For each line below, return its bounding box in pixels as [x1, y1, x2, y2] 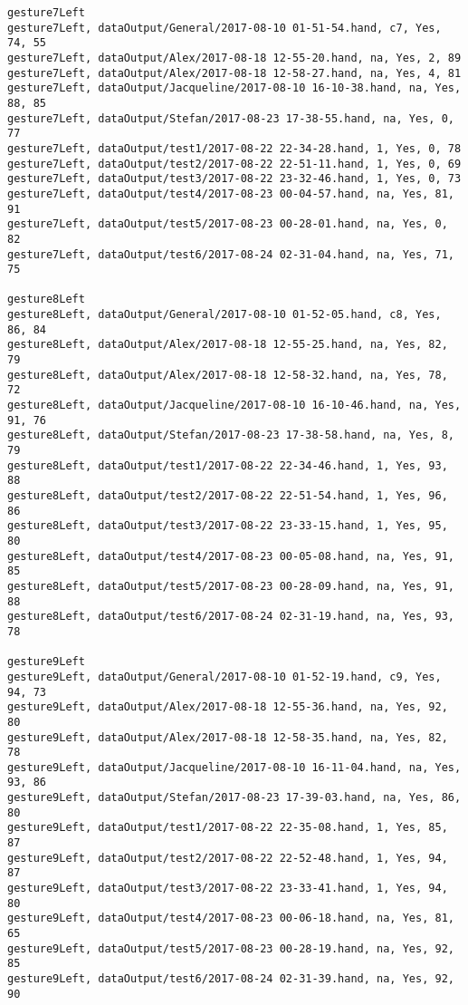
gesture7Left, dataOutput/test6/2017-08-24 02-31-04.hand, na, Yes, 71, [7, 247, 454, 261]
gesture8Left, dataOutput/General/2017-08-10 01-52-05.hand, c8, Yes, [7, 308, 442, 322]
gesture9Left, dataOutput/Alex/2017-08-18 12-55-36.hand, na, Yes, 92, [7, 701, 448, 714]
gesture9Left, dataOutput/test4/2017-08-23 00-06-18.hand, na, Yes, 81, [7, 912, 454, 925]
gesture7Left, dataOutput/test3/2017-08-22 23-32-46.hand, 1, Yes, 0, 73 [7, 172, 462, 186]
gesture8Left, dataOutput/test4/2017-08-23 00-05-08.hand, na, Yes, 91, [7, 549, 454, 563]
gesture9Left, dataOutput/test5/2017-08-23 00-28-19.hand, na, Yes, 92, [7, 942, 454, 955]
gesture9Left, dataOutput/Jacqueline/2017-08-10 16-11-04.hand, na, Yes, [7, 760, 462, 774]
